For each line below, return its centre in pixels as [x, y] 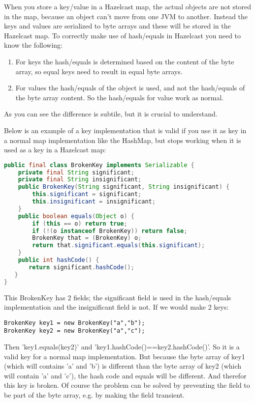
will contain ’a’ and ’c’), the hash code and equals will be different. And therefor [125, 375]
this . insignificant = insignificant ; [94, 202]
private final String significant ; [76, 172]
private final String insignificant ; [80, 180]
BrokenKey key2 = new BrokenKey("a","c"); [75, 331]
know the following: [33, 45]
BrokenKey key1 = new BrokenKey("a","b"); [75, 323]
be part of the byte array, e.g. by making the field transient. [94, 395]
